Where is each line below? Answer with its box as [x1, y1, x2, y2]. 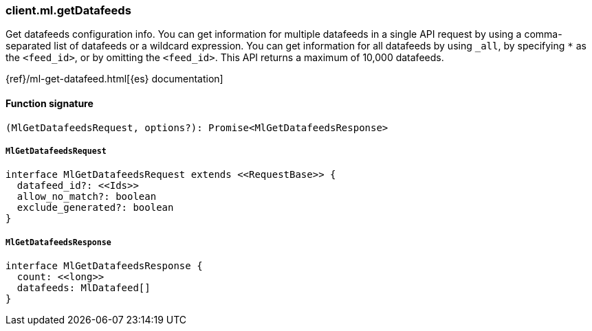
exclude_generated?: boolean [17, 202, 174, 214]
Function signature [6, 97, 94, 109]
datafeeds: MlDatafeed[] [17, 282, 151, 294]
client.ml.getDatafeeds [6, 3, 131, 17]
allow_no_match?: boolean [17, 191, 157, 203]
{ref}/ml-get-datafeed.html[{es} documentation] [6, 73, 223, 85]
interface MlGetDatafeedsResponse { [6, 260, 203, 272]
